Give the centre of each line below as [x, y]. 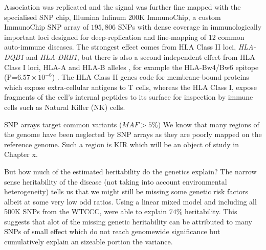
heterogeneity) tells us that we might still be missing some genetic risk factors [126, 191]
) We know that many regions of [208, 124]
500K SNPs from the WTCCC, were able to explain [86, 211]
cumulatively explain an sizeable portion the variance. [88, 242]
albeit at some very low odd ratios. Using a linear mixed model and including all [130, 201]
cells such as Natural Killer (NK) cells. [65, 107]
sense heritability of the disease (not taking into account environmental [116, 181]
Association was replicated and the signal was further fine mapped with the [123, 7]
